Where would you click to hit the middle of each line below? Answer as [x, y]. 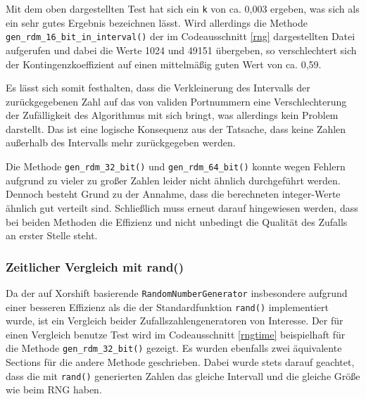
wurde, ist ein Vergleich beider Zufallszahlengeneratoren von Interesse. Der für [175, 321]
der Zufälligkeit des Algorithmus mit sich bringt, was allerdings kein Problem [172, 115]
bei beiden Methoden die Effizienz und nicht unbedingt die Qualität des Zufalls [177, 221]
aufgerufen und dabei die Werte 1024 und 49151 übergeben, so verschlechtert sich [181, 50]
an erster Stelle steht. [52, 235]
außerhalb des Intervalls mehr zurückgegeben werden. [121, 142]
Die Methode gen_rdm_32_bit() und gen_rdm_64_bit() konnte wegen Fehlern [176, 166]
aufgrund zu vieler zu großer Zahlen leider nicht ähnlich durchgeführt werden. [173, 180]
